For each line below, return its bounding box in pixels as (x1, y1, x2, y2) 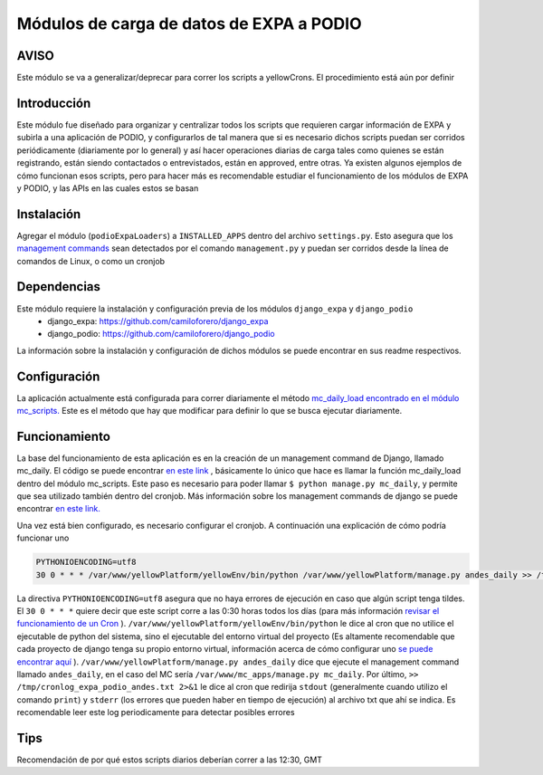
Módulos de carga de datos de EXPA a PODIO (16, 14, 362, 33)
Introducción (16, 95, 91, 110)
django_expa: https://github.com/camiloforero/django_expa (47, 315, 269, 326)
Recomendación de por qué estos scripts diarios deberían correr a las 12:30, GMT (16, 754, 323, 765)
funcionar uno (16, 532, 70, 543)
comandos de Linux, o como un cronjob (16, 255, 166, 266)
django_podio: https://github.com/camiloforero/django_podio (47, 329, 275, 340)
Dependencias (16, 279, 101, 294)
